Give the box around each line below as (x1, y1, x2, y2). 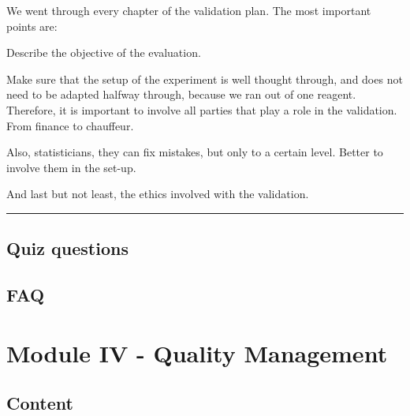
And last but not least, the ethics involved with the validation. (6, 186, 309, 202)
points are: (6, 17, 58, 34)
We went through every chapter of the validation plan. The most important (6, 2, 371, 18)
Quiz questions (6, 236, 129, 260)
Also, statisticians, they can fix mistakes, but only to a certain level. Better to (6, 144, 383, 160)
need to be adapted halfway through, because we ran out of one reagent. (6, 86, 356, 103)
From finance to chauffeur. (6, 117, 134, 133)
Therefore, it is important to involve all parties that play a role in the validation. (6, 101, 397, 118)
